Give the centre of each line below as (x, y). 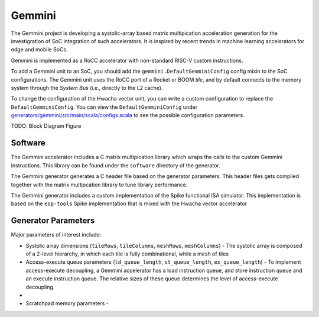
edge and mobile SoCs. (39, 50)
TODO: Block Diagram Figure (46, 126)
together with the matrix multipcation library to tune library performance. (99, 185)
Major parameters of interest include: (56, 235)
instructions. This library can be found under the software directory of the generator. (116, 165)
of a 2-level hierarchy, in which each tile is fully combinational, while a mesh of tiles (127, 254)
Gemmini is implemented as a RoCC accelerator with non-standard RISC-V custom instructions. (127, 60)
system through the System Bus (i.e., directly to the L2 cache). (87, 88)
